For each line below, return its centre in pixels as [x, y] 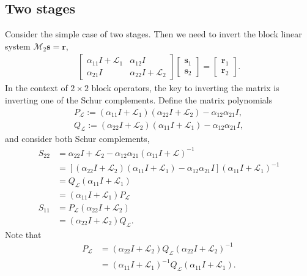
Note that [23, 234]
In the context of [36, 88]
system [18, 46]
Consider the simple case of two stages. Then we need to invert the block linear [153, 34]
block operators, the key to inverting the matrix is [185, 88]
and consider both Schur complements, [77, 139]
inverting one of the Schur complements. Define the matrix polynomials [139, 100]
